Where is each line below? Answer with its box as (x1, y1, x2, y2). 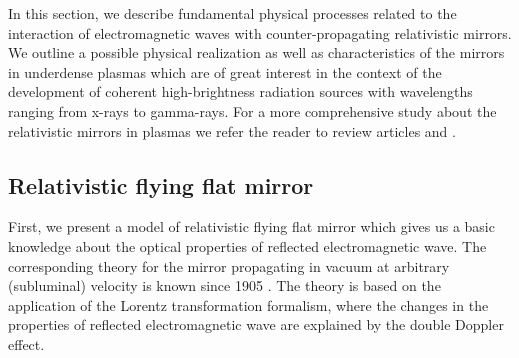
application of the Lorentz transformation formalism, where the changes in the (8, 294, 489, 315)
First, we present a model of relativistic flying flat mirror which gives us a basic (8, 216, 495, 237)
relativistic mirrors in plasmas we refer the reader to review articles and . (8, 120, 456, 141)
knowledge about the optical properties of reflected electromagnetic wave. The (8, 235, 487, 256)
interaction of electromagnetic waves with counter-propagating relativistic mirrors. (8, 22, 512, 43)
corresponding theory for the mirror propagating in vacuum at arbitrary (8, 255, 450, 276)
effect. (8, 333, 45, 354)
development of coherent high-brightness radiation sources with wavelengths (8, 81, 473, 102)
